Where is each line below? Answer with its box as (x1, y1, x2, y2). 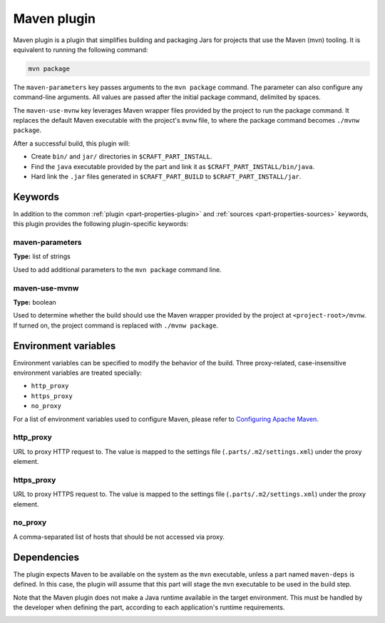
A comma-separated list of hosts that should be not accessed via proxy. (13, 532, 225, 541)
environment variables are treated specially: (13, 368, 143, 378)
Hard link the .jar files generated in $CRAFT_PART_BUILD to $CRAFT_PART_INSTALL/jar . (31, 172, 302, 181)
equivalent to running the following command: (13, 45, 148, 54)
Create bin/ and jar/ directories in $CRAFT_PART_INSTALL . (31, 152, 213, 161)
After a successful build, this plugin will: (13, 139, 130, 148)
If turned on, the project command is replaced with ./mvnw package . (13, 321, 219, 330)
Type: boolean (13, 298, 56, 306)
